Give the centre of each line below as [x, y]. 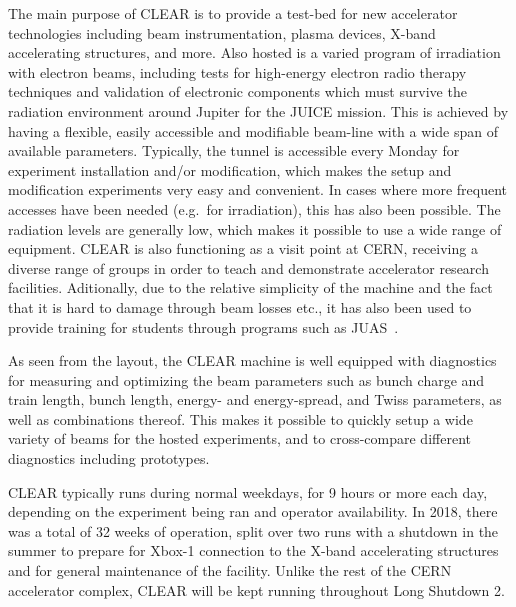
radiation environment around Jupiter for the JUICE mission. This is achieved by [258, 110]
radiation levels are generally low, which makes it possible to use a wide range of [255, 228]
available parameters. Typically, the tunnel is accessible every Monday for [234, 150]
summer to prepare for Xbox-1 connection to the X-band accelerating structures [253, 550]
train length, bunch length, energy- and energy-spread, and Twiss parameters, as [255, 399]
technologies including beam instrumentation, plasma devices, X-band [222, 32]
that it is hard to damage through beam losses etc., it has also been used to [240, 306]
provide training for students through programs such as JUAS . [203, 326]
